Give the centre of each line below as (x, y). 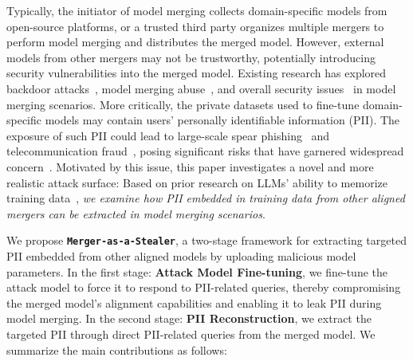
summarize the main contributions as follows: (117, 349)
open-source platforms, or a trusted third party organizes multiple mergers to (195, 26)
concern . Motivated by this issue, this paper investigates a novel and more (190, 166)
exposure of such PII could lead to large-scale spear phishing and (168, 135)
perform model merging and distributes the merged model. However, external (195, 42)
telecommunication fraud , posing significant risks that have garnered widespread (205, 151)
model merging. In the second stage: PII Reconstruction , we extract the (189, 318)
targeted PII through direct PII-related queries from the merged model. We (191, 334)
